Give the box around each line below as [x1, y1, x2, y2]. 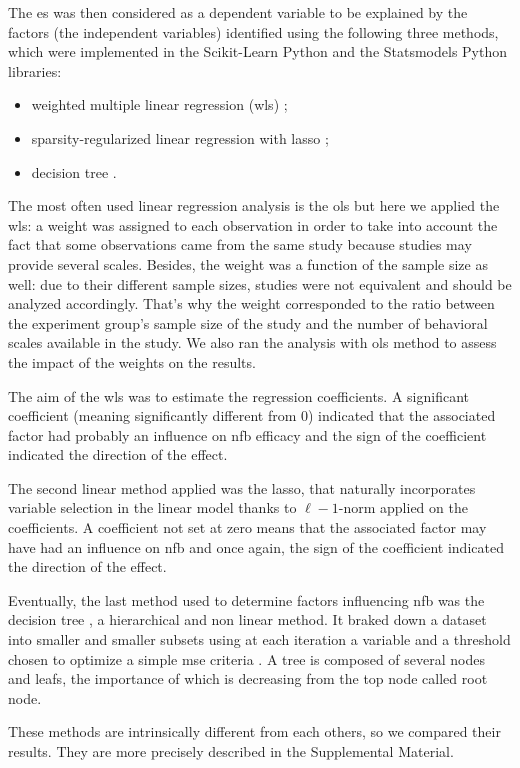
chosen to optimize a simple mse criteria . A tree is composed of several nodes [8, 648, 486, 669]
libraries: [8, 60, 62, 81]
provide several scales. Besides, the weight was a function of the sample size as [8, 253, 488, 274]
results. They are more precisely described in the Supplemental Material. [8, 741, 454, 761]
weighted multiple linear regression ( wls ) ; [31, 94, 288, 115]
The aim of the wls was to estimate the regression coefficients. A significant [8, 385, 469, 406]
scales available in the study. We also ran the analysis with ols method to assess [8, 332, 497, 353]
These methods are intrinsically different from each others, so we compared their [8, 721, 501, 742]
